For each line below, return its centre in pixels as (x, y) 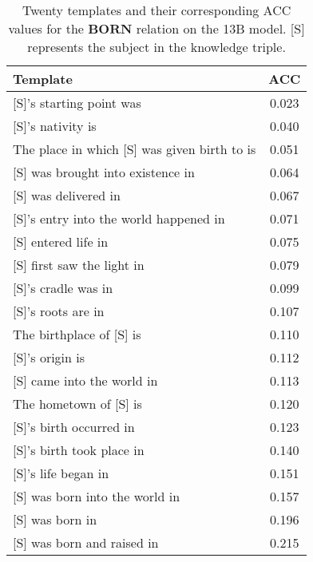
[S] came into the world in (85, 380)
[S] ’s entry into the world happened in (119, 218)
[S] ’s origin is (49, 357)
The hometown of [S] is (77, 404)
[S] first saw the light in (79, 265)
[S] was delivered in (67, 195)
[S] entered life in (61, 241)
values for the (46, 28)
